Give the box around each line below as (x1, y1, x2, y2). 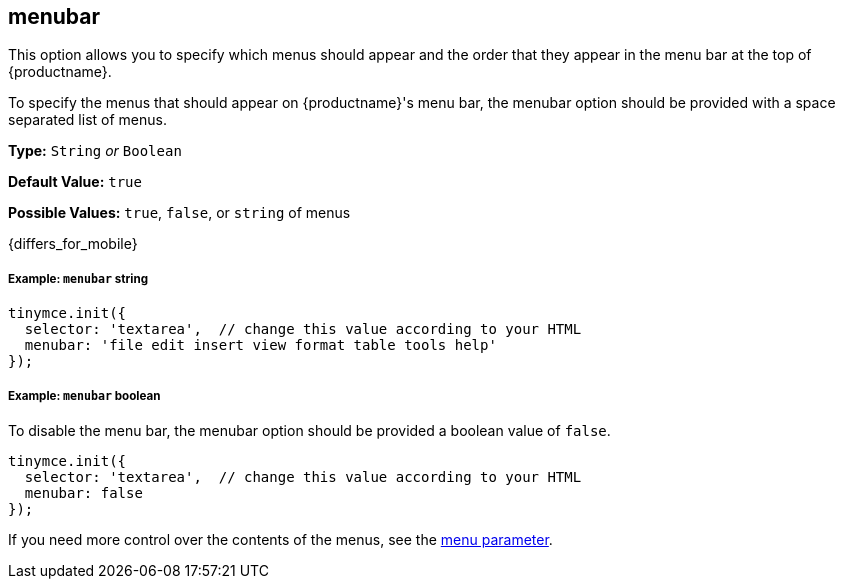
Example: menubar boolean (8, 388, 161, 403)
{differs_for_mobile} (8, 235, 138, 253)
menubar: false (24, 484, 143, 501)
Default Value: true (8, 173, 142, 191)
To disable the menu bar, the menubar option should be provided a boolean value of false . (8, 421, 611, 439)
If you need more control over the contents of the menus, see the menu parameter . (8, 530, 553, 548)
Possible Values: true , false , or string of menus (8, 204, 351, 222)
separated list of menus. (8, 111, 167, 129)
